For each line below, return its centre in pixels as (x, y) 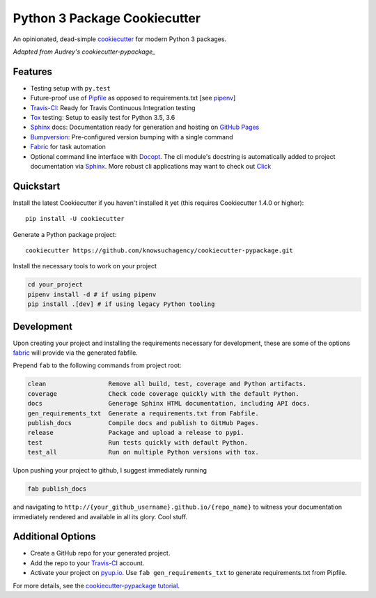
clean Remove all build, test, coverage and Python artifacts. (167, 384)
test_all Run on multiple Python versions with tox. (143, 452)
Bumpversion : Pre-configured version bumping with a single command (132, 137)
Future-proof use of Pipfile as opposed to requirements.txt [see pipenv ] (133, 98)
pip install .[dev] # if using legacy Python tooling (121, 304)
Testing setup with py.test (70, 88)
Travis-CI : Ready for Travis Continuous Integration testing (113, 107)
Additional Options (55, 537)
